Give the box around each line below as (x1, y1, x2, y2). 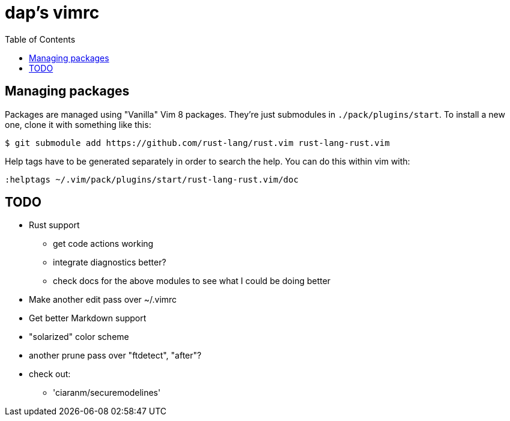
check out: (29, 369, 71, 380)
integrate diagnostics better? (53, 257, 166, 268)
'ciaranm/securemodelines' (53, 387, 161, 398)
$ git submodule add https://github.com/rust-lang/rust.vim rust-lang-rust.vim (5, 138, 390, 148)
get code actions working (53, 238, 154, 249)
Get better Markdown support (29, 313, 147, 324)
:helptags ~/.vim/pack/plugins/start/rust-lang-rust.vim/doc (5, 174, 299, 184)
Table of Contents (5, 34, 76, 44)
